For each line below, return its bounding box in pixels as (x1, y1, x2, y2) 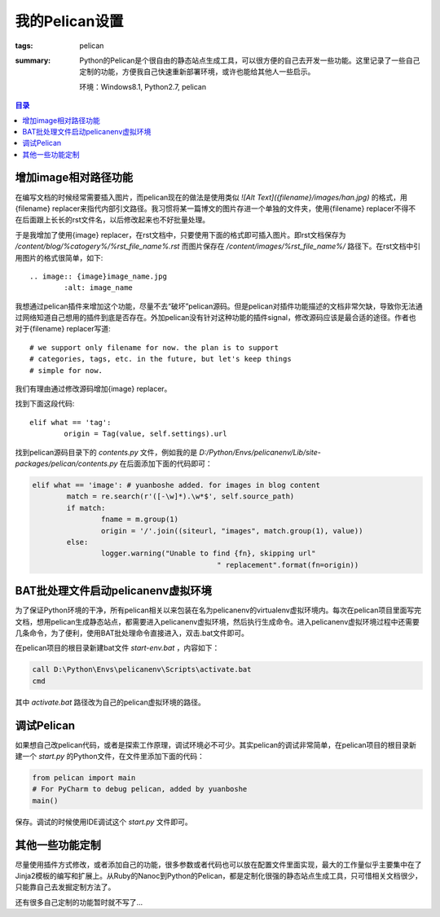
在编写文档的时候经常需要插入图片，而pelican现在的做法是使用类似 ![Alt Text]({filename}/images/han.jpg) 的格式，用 (15, 192, 407, 202)
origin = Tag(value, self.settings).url (64, 429, 227, 439)
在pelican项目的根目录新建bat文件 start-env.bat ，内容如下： (15, 643, 220, 653)
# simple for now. (29, 366, 103, 375)
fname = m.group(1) (100, 515, 179, 524)
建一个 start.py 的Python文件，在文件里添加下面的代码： (15, 752, 205, 761)
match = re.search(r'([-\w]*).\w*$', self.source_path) (66, 492, 295, 501)
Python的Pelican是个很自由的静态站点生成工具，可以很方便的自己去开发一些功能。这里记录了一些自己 (79, 55, 420, 65)
